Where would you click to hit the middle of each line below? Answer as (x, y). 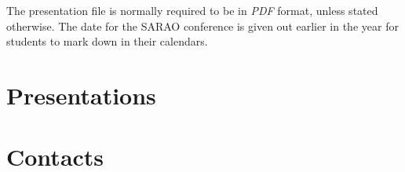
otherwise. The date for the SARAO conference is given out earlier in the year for (202, 26)
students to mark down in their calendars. (107, 41)
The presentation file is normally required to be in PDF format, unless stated (192, 10)
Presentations (81, 95)
